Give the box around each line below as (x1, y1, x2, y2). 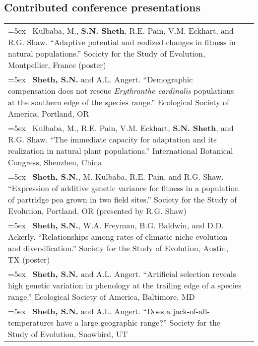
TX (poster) (8, 254, 50, 266)
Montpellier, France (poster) (8, 59, 106, 71)
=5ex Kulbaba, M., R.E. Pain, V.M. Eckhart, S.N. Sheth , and (8, 122, 234, 134)
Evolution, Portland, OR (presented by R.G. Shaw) (8, 205, 187, 217)
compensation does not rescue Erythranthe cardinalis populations (8, 85, 234, 97)
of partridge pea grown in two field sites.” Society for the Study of (8, 194, 237, 206)
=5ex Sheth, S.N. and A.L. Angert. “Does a (8, 305, 171, 317)
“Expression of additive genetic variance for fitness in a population (8, 182, 239, 194)
